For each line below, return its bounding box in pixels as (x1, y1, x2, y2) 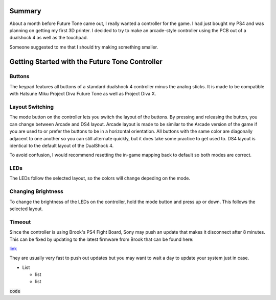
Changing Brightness (9, 188, 63, 195)
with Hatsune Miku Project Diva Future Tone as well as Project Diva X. (9, 91, 156, 97)
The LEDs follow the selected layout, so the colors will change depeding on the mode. (9, 175, 191, 181)
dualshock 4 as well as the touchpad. (9, 35, 88, 41)
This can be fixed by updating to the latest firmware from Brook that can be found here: (9, 236, 194, 242)
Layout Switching (9, 104, 54, 110)
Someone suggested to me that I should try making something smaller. (9, 44, 158, 50)
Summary (9, 7, 41, 15)
